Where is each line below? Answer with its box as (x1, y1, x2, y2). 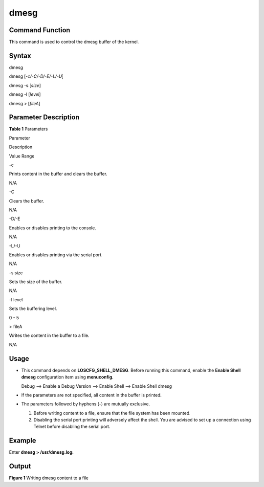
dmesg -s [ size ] (9, 82, 41, 88)
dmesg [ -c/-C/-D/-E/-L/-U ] (9, 73, 64, 79)
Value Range (9, 153, 35, 159)
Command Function (9, 26, 70, 34)
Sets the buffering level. (9, 306, 57, 311)
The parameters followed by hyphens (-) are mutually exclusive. (21, 401, 150, 407)
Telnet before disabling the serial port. (33, 423, 110, 430)
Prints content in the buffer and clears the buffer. (9, 171, 108, 177)
